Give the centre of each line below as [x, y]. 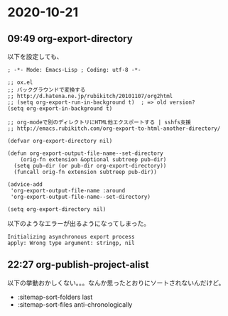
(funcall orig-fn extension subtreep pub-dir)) [86, 172]
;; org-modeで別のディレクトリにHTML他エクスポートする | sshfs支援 [99, 122]
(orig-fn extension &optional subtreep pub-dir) [93, 160]
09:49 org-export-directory [70, 39]
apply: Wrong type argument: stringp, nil [71, 243]
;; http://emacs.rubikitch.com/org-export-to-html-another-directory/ [114, 129]
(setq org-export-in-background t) [60, 109]
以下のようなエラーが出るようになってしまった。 [79, 223]
